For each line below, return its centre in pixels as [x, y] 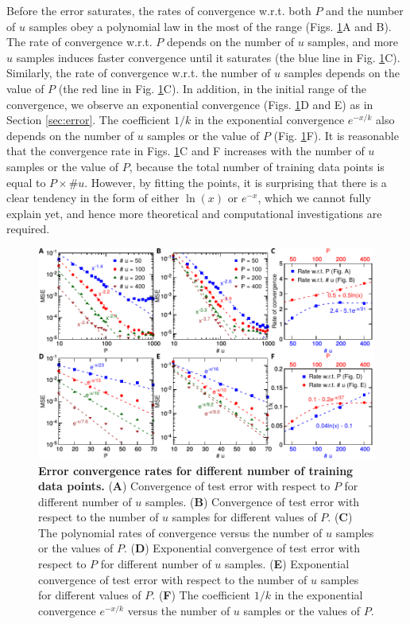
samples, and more [353, 42]
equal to [26, 182]
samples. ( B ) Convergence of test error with [252, 501]
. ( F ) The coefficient [201, 595]
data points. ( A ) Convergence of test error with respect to [184, 486]
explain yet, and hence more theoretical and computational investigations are [194, 213]
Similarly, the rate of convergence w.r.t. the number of [139, 73]
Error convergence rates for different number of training [196, 470]
